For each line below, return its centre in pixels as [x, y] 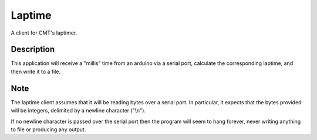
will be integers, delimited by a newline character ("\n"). [78, 111]
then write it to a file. [36, 71]
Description [33, 49]
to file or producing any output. [48, 129]
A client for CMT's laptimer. [44, 33]
